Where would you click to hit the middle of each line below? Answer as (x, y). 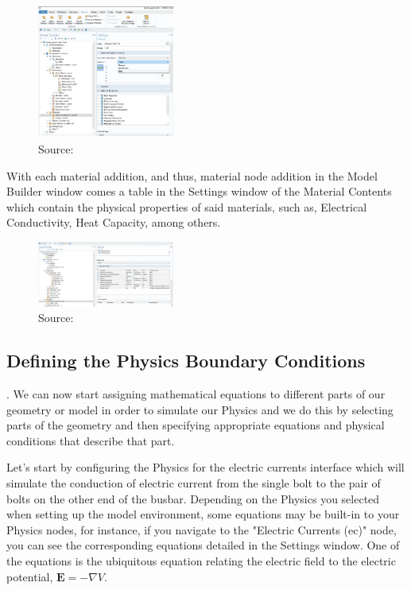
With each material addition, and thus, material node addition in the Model (192, 175)
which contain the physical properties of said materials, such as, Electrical (187, 206)
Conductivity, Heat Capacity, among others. (114, 222)
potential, (30, 576)
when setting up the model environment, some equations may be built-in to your (203, 514)
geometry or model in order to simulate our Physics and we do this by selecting (200, 409)
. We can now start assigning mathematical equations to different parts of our (196, 394)
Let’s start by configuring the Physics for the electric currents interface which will (205, 467)
